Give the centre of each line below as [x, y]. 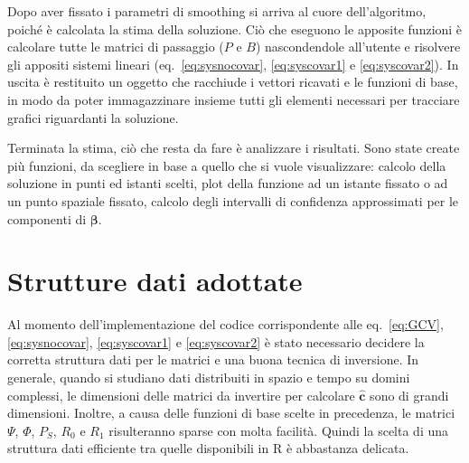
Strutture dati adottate [155, 281]
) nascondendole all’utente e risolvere [358, 47]
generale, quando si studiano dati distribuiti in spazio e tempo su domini [209, 378]
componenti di [47, 218]
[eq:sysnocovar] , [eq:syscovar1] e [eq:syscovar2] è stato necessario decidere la [216, 341]
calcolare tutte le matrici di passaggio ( [116, 47]
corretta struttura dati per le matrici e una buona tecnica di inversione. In [213, 359]
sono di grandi [409, 395]
